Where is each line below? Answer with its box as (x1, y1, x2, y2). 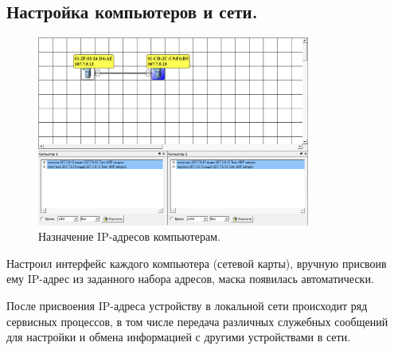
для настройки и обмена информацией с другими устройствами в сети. (6, 328, 351, 345)
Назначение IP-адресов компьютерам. (38, 228, 220, 245)
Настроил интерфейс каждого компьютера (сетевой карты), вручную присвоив (6, 254, 387, 271)
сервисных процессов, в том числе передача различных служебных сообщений (6, 313, 388, 329)
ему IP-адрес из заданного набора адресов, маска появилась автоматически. (6, 270, 374, 287)
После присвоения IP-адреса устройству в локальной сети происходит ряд (6, 297, 368, 314)
